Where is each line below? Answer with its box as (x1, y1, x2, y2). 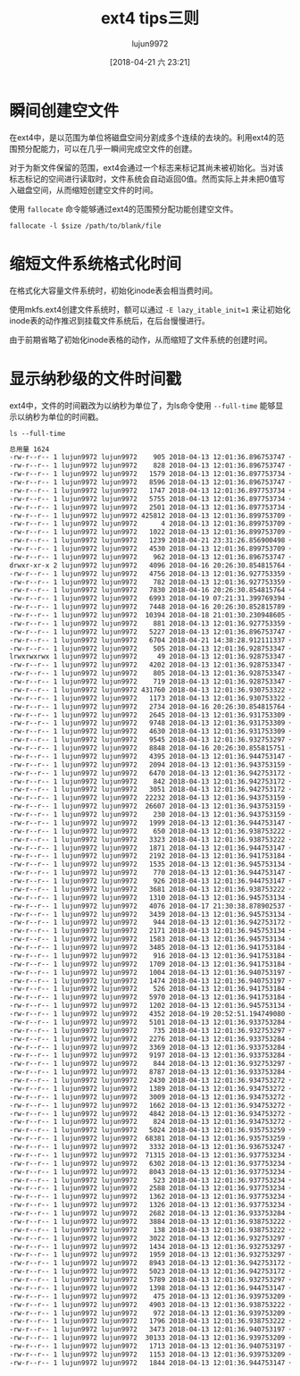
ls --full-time (9, 429, 66, 438)
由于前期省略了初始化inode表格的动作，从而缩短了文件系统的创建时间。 (9, 334, 272, 345)
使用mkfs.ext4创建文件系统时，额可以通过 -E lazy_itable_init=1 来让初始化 (9, 304, 291, 315)
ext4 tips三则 (101, 8, 199, 29)
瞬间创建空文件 (9, 100, 120, 121)
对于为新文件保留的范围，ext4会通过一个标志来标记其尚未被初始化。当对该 (9, 162, 284, 172)
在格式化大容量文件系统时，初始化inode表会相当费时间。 (9, 285, 218, 296)
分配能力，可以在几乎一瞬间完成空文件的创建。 (24, 143, 197, 154)
